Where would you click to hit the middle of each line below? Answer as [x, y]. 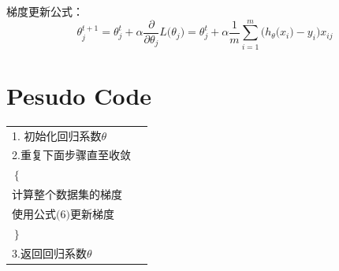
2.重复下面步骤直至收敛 [71, 155]
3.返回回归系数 [49, 252]
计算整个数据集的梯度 [67, 194]
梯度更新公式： [45, 11]
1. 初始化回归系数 [57, 135]
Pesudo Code [79, 95]
